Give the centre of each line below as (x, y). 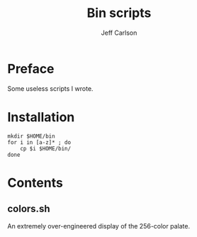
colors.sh (29, 209)
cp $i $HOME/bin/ (46, 148)
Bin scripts (119, 13)
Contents (35, 183)
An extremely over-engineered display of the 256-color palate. (98, 226)
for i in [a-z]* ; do (39, 142)
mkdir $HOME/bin (31, 136)
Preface (31, 68)
